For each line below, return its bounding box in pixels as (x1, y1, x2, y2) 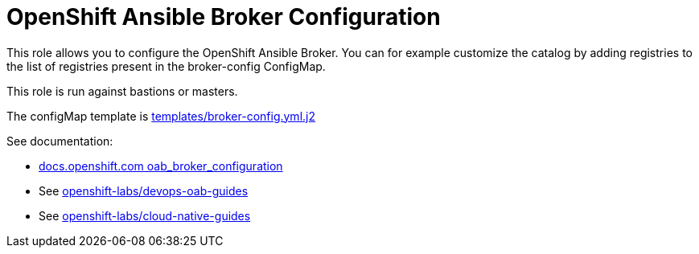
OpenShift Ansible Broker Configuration (6, 3, 441, 31)
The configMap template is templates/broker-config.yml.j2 (6, 109, 315, 123)
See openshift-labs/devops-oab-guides (39, 183, 249, 198)
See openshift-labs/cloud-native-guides (39, 208, 251, 223)
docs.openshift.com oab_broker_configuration (39, 158, 283, 173)
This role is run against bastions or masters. (6, 84, 238, 98)
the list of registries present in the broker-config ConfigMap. (6, 59, 326, 73)
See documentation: (6, 133, 113, 148)
